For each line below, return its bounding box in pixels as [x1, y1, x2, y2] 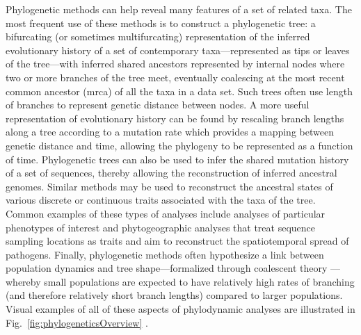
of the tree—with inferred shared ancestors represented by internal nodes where [6, 56, 345, 71]
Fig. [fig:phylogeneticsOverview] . [6, 315, 148, 329]
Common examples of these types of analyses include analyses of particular [6, 206, 326, 220]
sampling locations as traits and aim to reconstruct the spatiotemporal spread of [6, 234, 349, 248]
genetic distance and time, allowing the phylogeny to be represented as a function [6, 138, 353, 152]
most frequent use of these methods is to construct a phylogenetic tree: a [6, 15, 316, 30]
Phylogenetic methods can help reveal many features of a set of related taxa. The [6, 2, 352, 16]
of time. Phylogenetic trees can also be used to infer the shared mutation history [6, 152, 349, 166]
